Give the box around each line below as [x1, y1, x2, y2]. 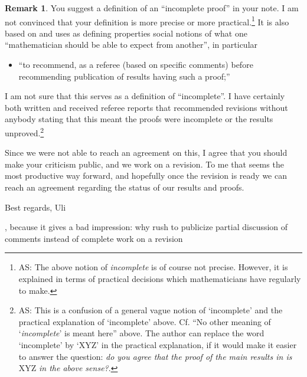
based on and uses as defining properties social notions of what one [5, 27, 247, 39]
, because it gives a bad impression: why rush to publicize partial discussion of [5, 221, 288, 233]
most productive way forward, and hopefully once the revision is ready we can [5, 169, 287, 182]
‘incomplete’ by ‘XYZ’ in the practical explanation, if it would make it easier [18, 338, 297, 350]
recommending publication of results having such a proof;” [18, 70, 230, 82]
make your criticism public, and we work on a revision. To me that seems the [5, 158, 284, 170]
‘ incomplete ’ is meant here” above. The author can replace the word [18, 327, 264, 339]
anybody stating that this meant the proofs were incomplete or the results [5, 113, 273, 125]
